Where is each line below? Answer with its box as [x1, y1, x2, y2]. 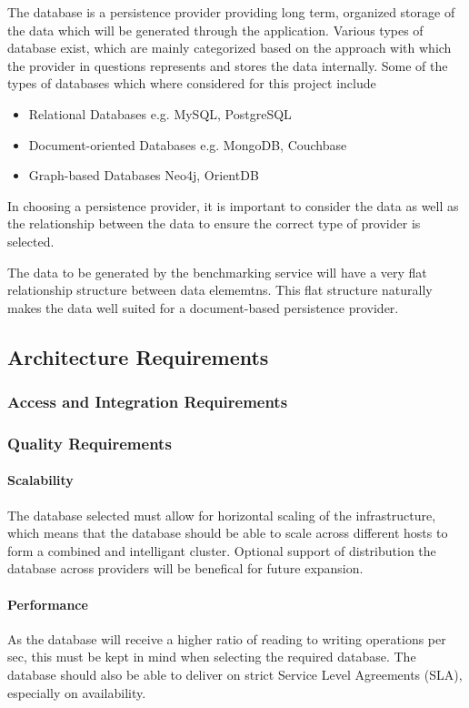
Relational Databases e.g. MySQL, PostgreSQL [28, 104, 292, 123]
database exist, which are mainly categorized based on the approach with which [7, 38, 452, 57]
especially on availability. [7, 683, 146, 702]
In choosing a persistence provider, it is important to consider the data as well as [7, 196, 459, 215]
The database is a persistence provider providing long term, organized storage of [7, 3, 455, 21]
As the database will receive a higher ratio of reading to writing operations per [7, 629, 446, 648]
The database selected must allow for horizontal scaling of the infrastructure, [7, 505, 436, 524]
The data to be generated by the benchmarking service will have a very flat [7, 262, 427, 281]
